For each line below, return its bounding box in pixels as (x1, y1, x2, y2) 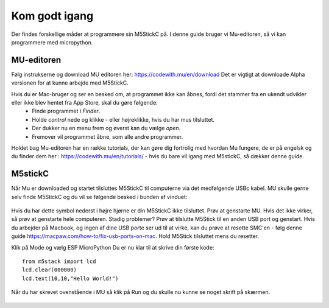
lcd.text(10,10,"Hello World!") (22, 275, 119, 282)
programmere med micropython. (11, 38, 93, 46)
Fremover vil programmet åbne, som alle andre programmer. (32, 133, 183, 140)
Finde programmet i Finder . (32, 107, 101, 115)
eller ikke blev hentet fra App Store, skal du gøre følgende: (11, 99, 158, 107)
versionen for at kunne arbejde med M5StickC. (11, 79, 129, 86)
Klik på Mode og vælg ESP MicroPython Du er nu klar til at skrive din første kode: (11, 243, 214, 251)
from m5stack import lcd (22, 258, 96, 265)
